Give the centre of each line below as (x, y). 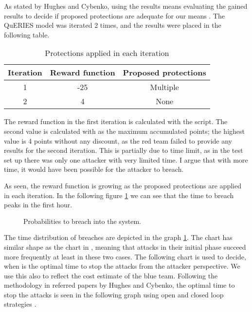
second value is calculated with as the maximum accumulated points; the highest (125, 131)
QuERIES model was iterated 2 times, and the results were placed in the (113, 25)
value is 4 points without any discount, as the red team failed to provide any (118, 140)
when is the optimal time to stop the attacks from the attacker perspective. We (122, 266)
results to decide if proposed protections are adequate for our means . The (115, 15)
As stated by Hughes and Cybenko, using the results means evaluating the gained (126, 6)
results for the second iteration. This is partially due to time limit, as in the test (124, 150)
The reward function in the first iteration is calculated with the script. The (116, 121)
